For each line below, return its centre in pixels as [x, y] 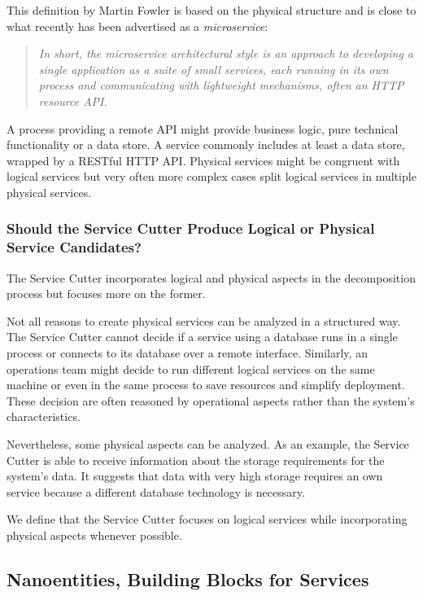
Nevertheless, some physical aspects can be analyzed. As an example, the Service [208, 444]
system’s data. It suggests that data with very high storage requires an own [195, 476]
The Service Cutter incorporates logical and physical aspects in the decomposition [211, 277]
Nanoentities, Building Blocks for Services [188, 578]
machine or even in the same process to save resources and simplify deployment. [206, 385]
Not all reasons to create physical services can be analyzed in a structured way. [204, 320]
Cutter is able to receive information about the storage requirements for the [196, 460]
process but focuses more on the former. [106, 294]
